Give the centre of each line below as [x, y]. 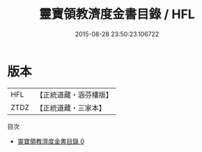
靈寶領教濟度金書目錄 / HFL [117, 14]
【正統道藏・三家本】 [71, 107]
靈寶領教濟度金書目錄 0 [51, 141]
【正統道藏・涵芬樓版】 [75, 95]
